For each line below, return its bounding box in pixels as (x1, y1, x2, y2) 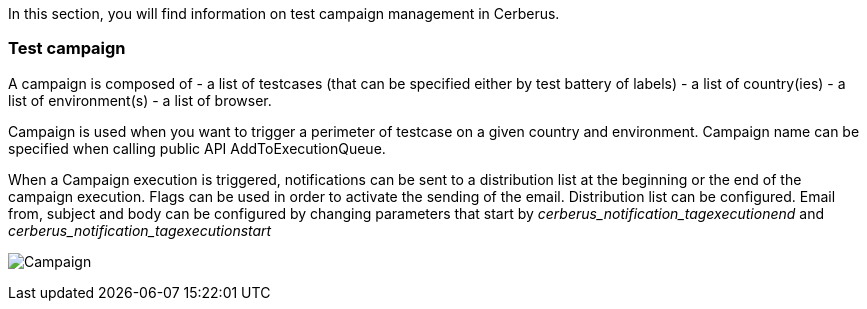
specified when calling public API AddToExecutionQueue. (8, 139, 386, 157)
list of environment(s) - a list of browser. (8, 91, 272, 109)
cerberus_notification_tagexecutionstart (8, 221, 272, 239)
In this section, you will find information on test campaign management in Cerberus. (8, 5, 560, 22)
